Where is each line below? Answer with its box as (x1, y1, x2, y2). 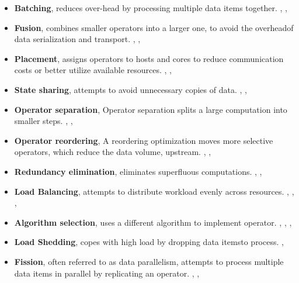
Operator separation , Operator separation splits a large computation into (14, 103, 287, 115)
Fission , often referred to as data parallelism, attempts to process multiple (14, 255, 284, 267)
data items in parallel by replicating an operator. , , (14, 267, 200, 279)
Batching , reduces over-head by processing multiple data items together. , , (14, 2, 287, 13)
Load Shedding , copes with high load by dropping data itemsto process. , (14, 236, 284, 248)
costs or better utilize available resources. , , (14, 64, 172, 76)
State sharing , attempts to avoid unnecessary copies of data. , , (14, 83, 247, 95)
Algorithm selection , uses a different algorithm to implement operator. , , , (14, 216, 292, 228)
